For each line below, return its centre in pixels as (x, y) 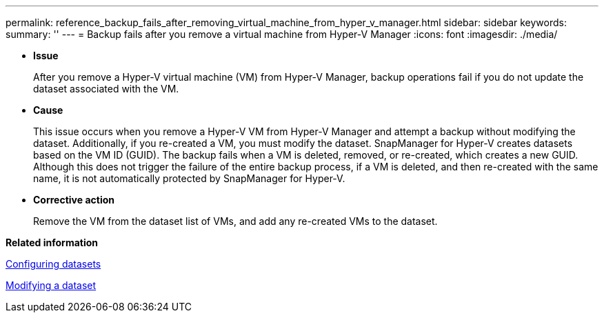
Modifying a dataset (51, 285)
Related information (52, 242)
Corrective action (74, 200)
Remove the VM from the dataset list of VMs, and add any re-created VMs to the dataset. (235, 221)
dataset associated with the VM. (106, 89)
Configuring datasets (53, 264)
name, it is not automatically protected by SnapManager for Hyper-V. (189, 178)
